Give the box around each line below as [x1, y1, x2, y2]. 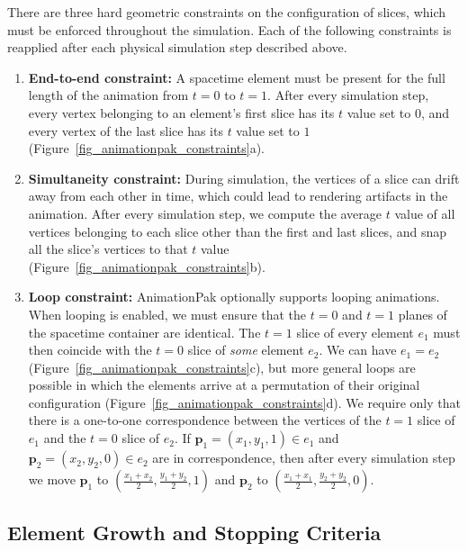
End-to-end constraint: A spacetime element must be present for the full [28, 68, 445, 86]
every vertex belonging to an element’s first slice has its [28, 103, 335, 122]
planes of [398, 304, 447, 323]
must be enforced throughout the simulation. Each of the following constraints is [7, 20, 452, 39]
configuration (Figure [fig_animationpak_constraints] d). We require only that [28, 393, 461, 411]
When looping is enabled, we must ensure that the [28, 304, 307, 323]
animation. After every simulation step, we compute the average [28, 203, 382, 222]
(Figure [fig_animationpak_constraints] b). [28, 257, 265, 275]
